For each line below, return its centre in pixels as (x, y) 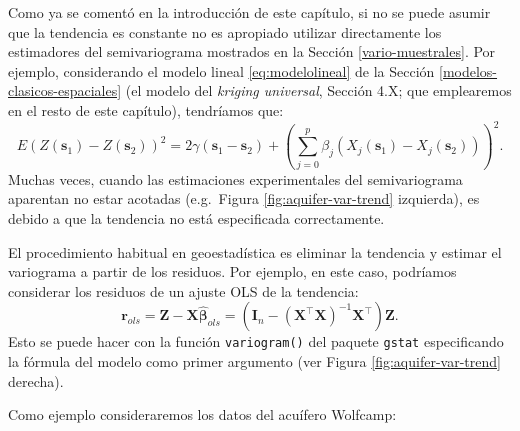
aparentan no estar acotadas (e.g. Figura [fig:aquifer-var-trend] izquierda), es (244, 198)
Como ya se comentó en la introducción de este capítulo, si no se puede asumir (249, 12)
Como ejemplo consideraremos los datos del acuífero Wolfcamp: (202, 414)
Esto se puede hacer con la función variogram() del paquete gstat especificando (256, 341)
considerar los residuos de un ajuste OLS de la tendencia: (183, 290)
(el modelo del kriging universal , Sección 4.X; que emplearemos (318, 90)
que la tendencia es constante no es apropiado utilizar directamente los (225, 31)
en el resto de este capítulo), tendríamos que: (146, 109)
